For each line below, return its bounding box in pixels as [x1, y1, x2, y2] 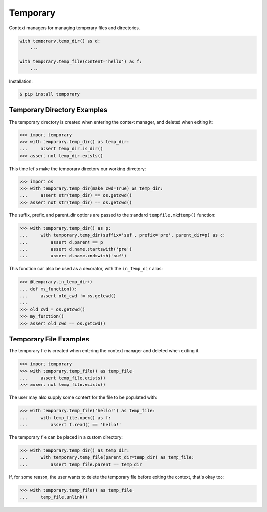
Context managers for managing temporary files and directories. [9, 25, 140, 31]
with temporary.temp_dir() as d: [19, 38, 101, 43]
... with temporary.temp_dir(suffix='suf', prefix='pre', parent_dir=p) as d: [19, 232, 226, 238]
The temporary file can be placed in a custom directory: [9, 434, 123, 440]
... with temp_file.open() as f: [19, 415, 111, 420]
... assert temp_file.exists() [19, 375, 106, 381]
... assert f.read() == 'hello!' [19, 422, 122, 427]
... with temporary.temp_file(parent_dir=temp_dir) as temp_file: [19, 455, 195, 460]
